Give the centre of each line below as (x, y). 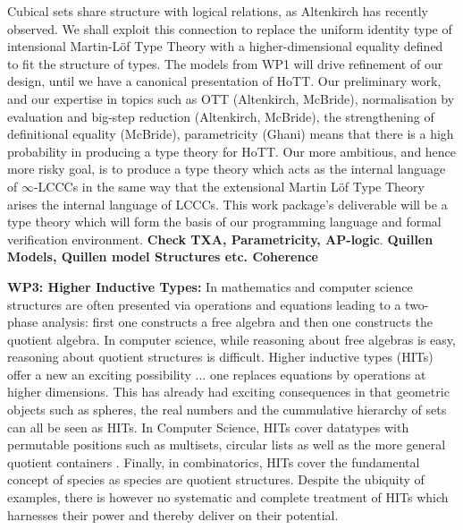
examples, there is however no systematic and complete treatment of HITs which (228, 497)
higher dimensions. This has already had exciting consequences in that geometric (228, 392)
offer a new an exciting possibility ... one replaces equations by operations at (217, 374)
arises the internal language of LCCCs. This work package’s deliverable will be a (227, 204)
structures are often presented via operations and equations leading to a (204, 304)
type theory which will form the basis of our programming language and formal (224, 222)
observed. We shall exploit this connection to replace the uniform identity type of (230, 28)
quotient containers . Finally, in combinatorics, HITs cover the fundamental (214, 462)
